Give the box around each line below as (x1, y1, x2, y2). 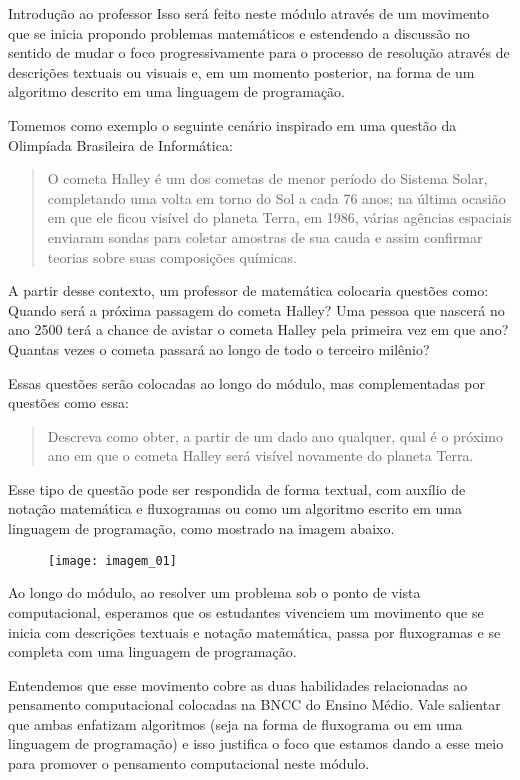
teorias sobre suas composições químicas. (47, 246, 297, 267)
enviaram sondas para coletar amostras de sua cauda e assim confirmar (47, 226, 483, 247)
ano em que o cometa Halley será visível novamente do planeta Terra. (47, 445, 474, 466)
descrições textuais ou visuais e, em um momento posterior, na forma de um (8, 61, 475, 82)
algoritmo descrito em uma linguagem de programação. (8, 81, 345, 102)
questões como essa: (8, 392, 129, 413)
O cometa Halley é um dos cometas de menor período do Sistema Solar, (47, 168, 488, 189)
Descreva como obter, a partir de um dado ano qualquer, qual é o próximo (47, 425, 503, 446)
